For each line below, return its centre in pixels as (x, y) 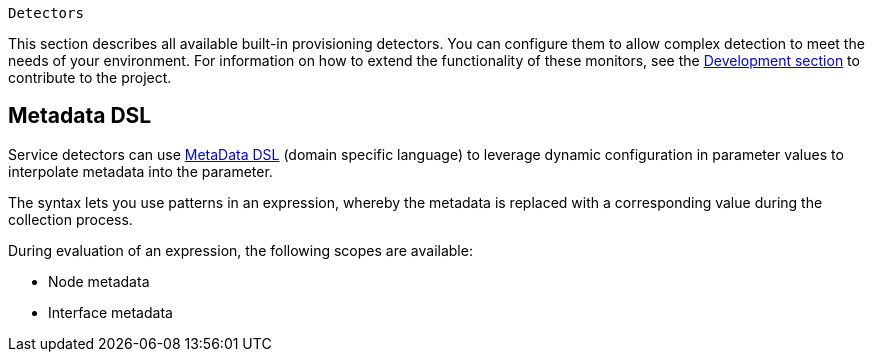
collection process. (70, 219)
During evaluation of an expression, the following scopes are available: (240, 250)
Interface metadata (110, 312)
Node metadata (99, 281)
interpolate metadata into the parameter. (140, 171)
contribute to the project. (90, 77)
